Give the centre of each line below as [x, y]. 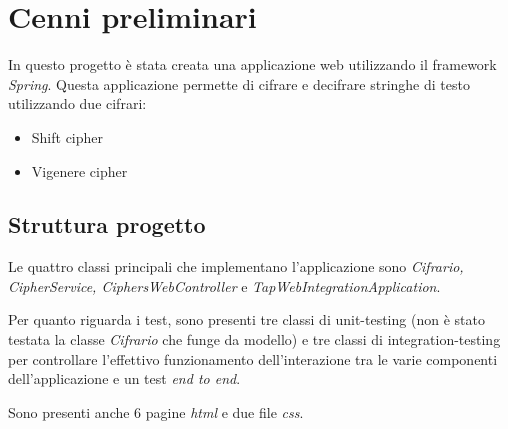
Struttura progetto [107, 224]
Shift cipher [67, 136]
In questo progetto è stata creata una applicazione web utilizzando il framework [252, 64]
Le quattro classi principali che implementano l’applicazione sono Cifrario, [236, 266]
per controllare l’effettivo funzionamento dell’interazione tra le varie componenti [253, 358]
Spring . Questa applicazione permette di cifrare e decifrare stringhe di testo [239, 83]
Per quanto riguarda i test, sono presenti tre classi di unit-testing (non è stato [246, 319]
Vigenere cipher [79, 170]
